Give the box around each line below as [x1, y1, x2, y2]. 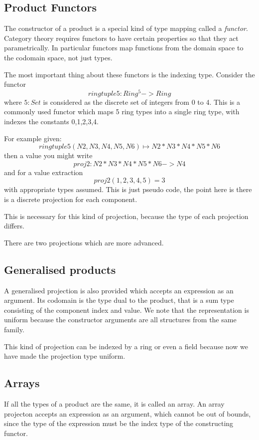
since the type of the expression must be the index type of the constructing [4, 418, 234, 429]
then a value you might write [4, 150, 93, 161]
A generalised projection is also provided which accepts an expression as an [4, 285, 234, 295]
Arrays [4, 375, 40, 391]
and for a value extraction [4, 167, 83, 177]
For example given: [4, 133, 62, 143]
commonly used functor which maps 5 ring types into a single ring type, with [4, 106, 240, 117]
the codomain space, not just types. [4, 52, 113, 62]
